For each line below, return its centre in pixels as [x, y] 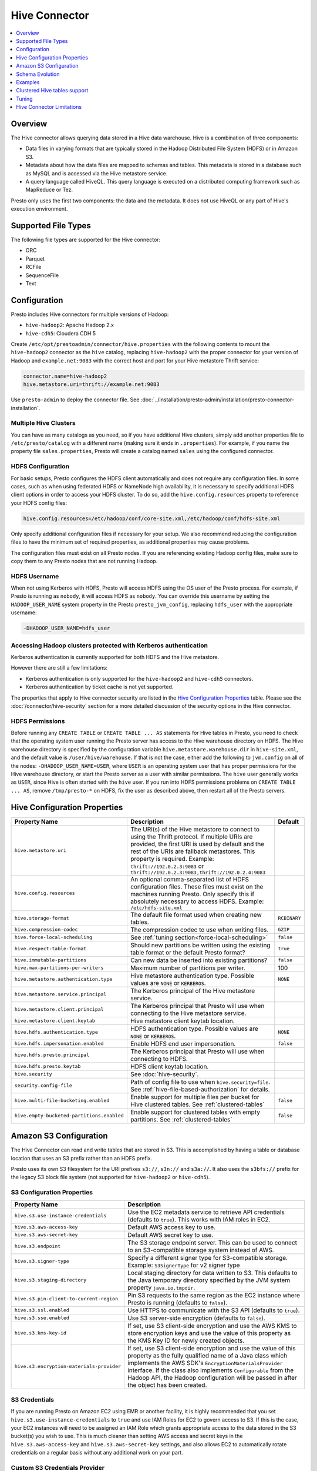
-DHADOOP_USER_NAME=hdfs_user [67, 628]
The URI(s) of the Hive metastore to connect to [195, 829]
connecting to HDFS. [159, 1059]
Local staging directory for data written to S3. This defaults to [212, 1273]
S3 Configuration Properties [52, 1193]
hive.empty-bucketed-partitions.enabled [69, 1116]
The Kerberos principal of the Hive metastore [193, 990]
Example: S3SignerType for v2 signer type [183, 1265]
